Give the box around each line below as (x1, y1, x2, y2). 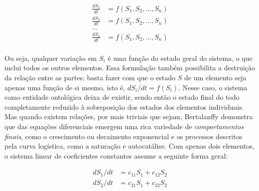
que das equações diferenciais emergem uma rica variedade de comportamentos (4, 121, 244, 131)
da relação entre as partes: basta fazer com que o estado (4, 72, 176, 82)
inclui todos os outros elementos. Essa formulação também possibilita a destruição (4, 62, 256, 73)
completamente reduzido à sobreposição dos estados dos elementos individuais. (4, 101, 244, 112)
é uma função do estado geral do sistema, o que (108, 52, 253, 63)
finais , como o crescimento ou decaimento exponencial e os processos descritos (4, 131, 243, 141)
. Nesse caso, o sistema (178, 82, 248, 92)
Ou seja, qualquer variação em (4, 52, 97, 63)
